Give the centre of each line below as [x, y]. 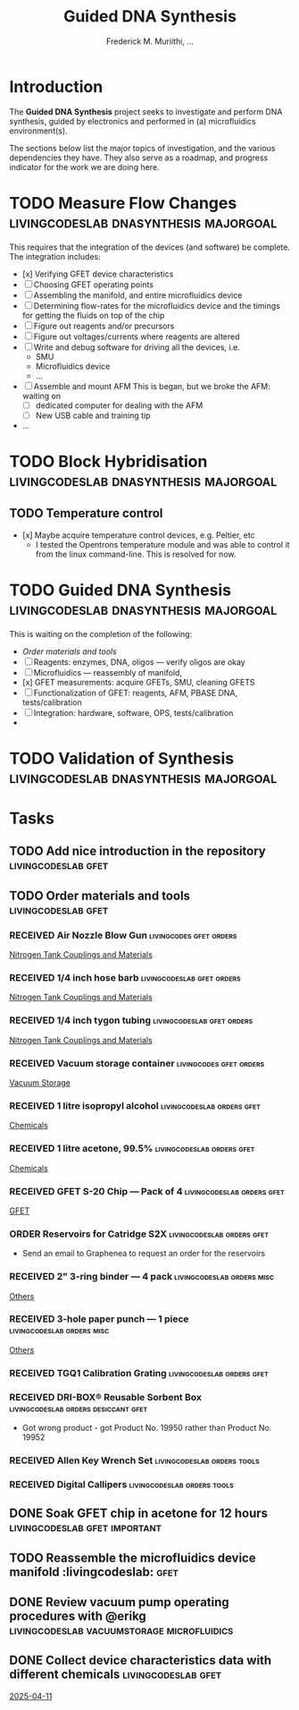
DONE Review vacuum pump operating [119, 1602]
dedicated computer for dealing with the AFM [119, 405]
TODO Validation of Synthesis [122, 758]
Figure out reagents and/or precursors [104, 326]
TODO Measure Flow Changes [123, 203]
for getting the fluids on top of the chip [93, 315]
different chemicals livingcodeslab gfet [116, 1675]
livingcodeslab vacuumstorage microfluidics [121, 1630]
